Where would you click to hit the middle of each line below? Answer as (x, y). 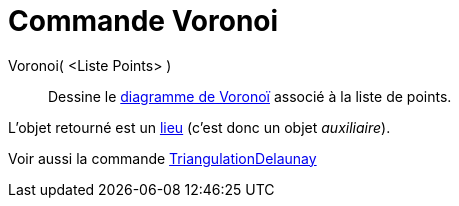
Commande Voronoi (143, 21)
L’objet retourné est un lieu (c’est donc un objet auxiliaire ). (199, 127)
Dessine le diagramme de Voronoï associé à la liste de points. (250, 96)
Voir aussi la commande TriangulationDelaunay (162, 158)
